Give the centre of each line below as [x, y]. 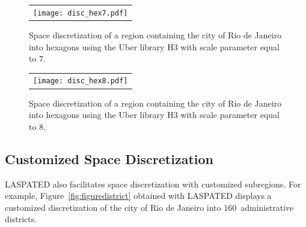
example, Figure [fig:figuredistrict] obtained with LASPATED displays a [138, 196]
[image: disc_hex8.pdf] [81, 81]
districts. [21, 219]
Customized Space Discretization [109, 158]
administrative [267, 207]
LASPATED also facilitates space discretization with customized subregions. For [153, 184]
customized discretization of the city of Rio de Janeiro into [113, 207]
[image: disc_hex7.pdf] [81, 13]
